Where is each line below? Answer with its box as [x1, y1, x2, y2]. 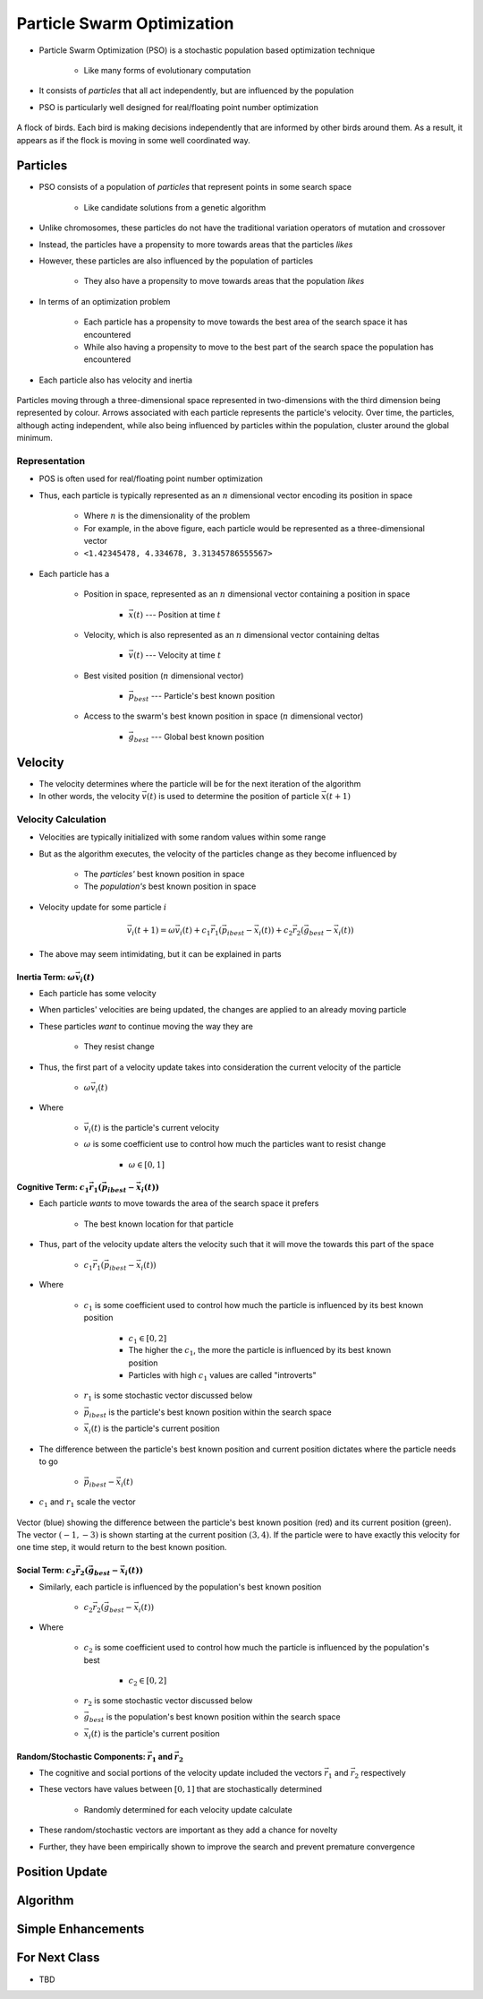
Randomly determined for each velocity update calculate [83, 1804, 292, 1814]
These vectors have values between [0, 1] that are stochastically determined [38, 1784, 322, 1795]
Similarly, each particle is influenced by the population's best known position [38, 1581, 322, 1592]
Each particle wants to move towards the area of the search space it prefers [38, 1198, 319, 1209]
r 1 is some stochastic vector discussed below [83, 1390, 253, 1403]
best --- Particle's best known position [133, 691, 275, 703]
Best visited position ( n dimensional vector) [83, 670, 244, 681]
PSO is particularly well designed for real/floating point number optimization [38, 101, 319, 112]
